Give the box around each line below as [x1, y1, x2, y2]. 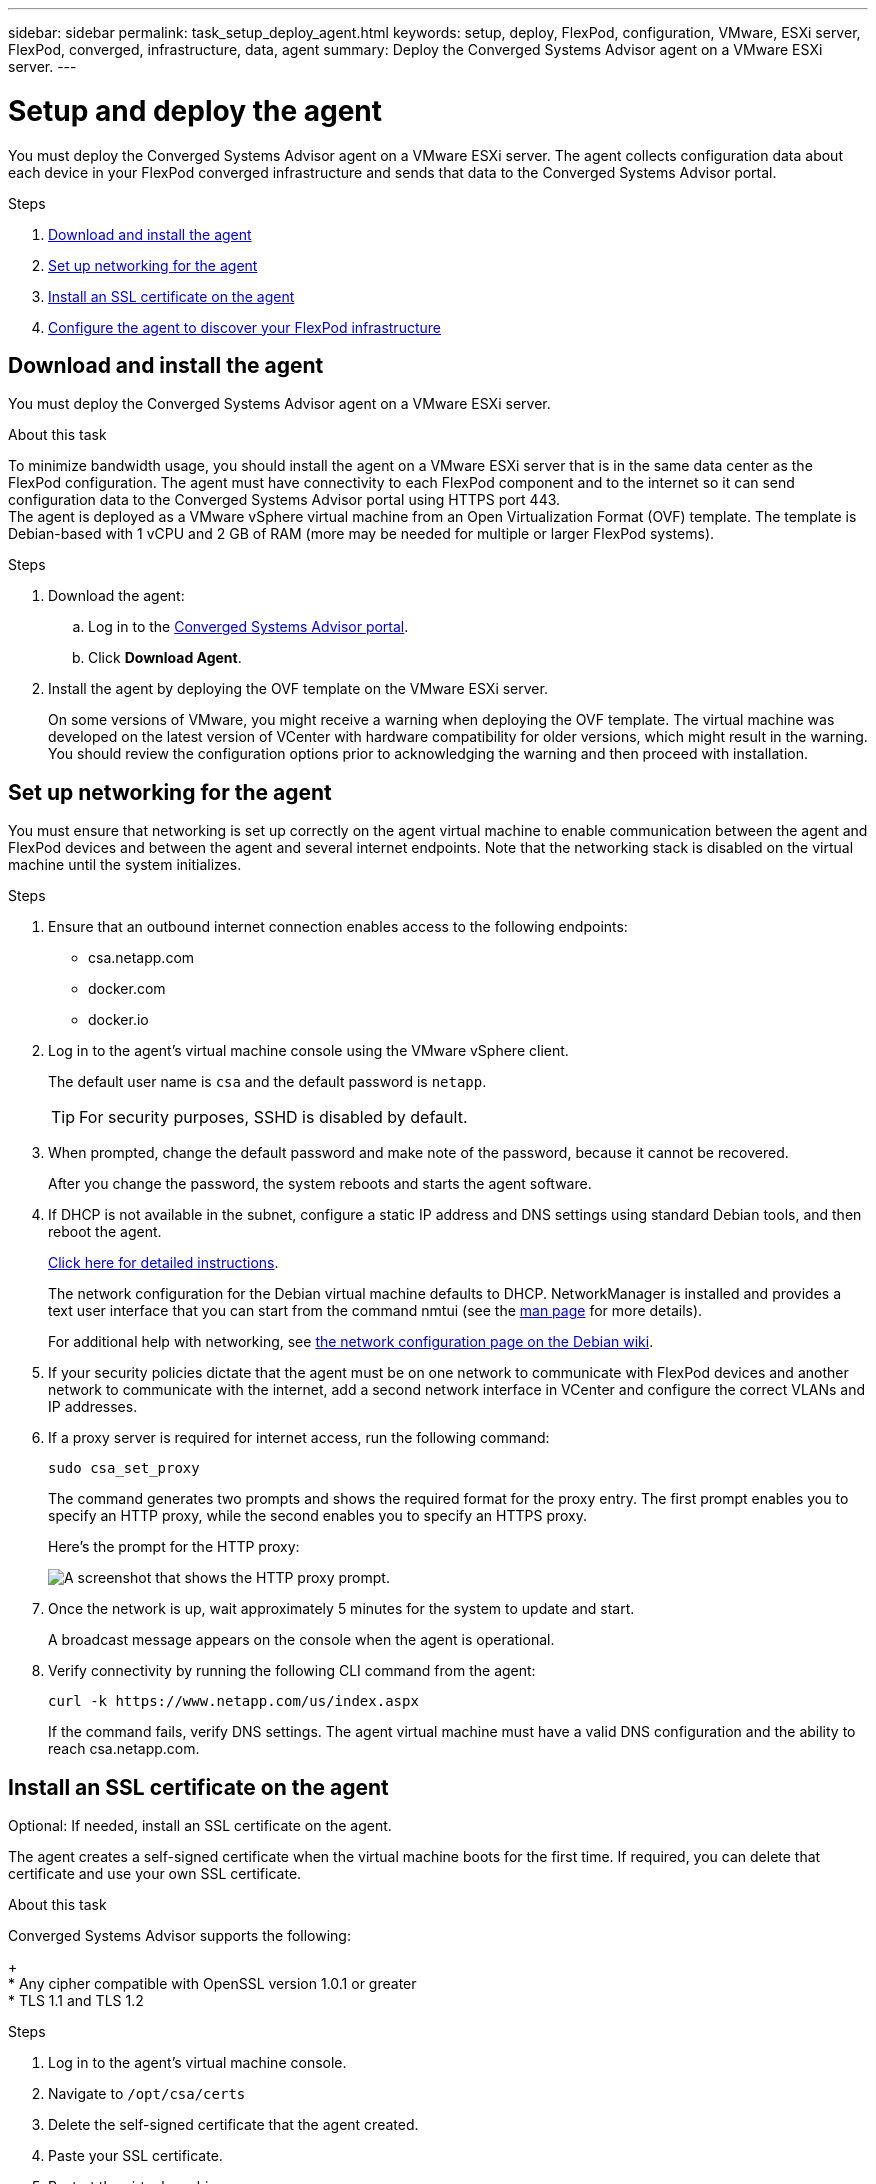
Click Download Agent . [88, 649, 242, 667]
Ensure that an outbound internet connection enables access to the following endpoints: [48, 918, 628, 936]
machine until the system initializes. [8, 856, 242, 874]
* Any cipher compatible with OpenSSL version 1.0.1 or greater [8, 1975, 417, 1993]
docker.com [88, 980, 166, 998]
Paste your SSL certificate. [48, 2147, 223, 2165]
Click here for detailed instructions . [48, 1254, 279, 1272]
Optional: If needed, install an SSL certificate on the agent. [8, 1817, 392, 1835]
